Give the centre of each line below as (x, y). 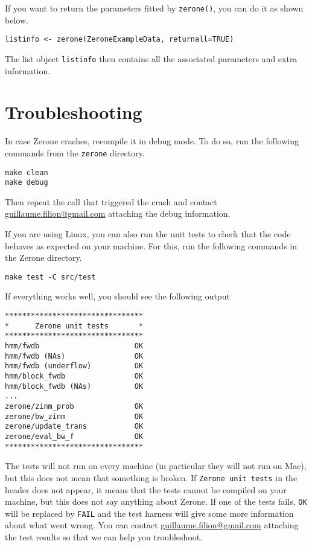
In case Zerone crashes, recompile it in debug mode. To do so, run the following (152, 141)
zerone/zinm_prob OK (74, 406)
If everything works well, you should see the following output (117, 296)
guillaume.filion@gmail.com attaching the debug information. (118, 213)
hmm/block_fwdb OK (74, 376)
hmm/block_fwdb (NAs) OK (74, 386)
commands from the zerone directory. (75, 152)
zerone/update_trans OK (74, 427)
